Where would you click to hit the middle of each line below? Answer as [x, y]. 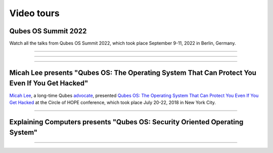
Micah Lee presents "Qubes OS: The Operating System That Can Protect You [133, 72]
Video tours [35, 13]
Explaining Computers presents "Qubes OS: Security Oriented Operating [126, 122]
